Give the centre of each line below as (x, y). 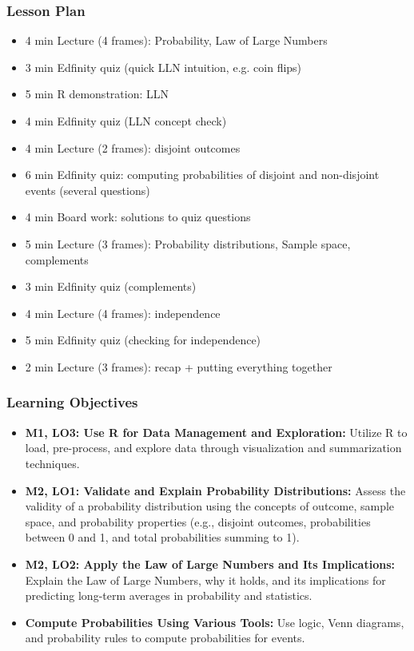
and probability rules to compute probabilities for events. (165, 638)
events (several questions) (88, 190)
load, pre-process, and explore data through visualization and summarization (213, 448)
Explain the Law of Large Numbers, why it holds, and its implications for (205, 580)
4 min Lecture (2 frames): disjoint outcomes (133, 147)
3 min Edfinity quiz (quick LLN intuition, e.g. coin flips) (163, 67)
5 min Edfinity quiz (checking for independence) (143, 340)
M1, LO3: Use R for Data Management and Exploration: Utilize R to (216, 432)
